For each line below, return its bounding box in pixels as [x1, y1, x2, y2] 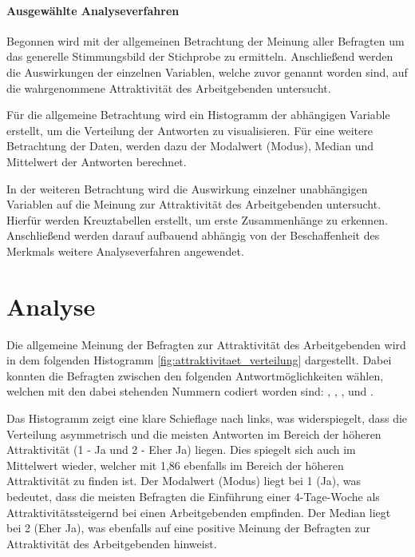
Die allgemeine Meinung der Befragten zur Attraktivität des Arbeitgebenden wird [6, 336, 406, 352]
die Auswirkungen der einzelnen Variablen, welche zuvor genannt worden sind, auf [6, 63, 408, 80]
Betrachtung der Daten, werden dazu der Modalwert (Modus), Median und [6, 137, 373, 154]
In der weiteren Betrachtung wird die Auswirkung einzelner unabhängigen [6, 180, 368, 197]
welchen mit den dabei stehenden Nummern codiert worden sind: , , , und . [6, 383, 373, 400]
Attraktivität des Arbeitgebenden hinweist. [6, 535, 217, 551]
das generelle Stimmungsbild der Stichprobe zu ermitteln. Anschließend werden [6, 48, 393, 65]
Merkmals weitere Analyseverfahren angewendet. [6, 242, 244, 259]
